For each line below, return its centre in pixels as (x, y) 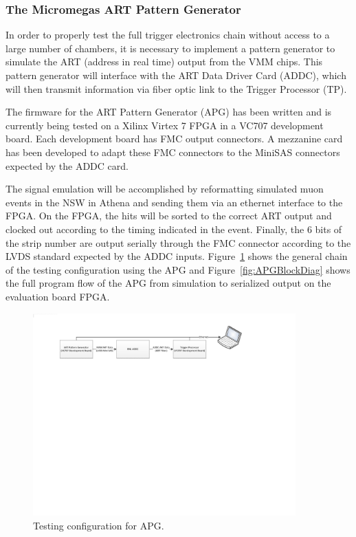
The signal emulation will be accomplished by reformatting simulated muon (165, 189)
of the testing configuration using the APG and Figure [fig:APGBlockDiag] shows (178, 269)
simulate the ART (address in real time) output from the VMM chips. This (164, 62)
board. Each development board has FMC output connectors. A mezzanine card (174, 139)
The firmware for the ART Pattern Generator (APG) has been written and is (169, 112)
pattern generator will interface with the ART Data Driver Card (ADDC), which (176, 75)
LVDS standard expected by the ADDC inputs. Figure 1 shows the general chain (177, 256)
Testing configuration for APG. (99, 525)
